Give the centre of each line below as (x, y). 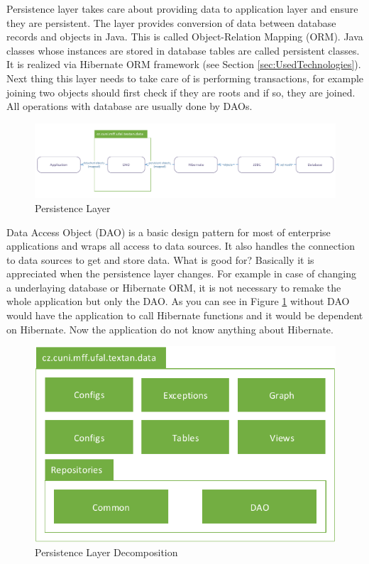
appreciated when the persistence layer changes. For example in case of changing (181, 273)
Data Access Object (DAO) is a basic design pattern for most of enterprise (169, 232)
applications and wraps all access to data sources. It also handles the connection (181, 246)
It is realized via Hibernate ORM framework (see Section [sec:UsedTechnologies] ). (184, 64)
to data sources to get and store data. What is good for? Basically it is (160, 259)
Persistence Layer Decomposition (106, 552)
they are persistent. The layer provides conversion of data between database (171, 22)
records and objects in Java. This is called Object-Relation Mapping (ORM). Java (185, 37)
